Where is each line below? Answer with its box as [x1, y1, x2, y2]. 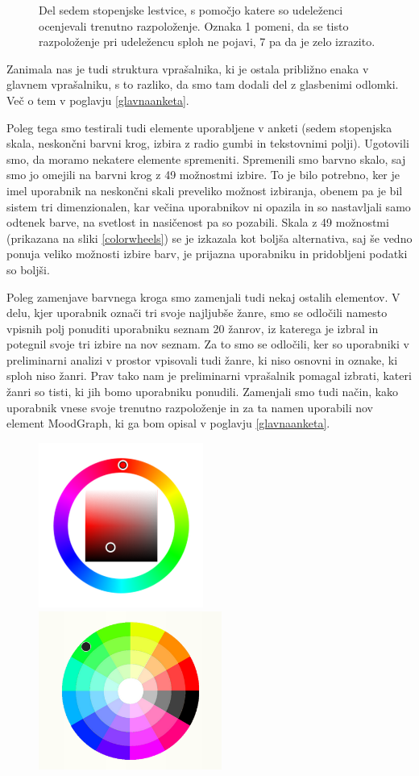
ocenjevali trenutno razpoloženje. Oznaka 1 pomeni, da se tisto [39, 17, 349, 34]
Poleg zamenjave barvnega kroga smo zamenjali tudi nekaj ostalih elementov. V [6, 288, 400, 305]
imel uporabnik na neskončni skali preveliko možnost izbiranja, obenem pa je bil [6, 181, 403, 198]
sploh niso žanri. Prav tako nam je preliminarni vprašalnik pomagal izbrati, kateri [6, 367, 412, 384]
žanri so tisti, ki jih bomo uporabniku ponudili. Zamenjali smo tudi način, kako [6, 383, 399, 400]
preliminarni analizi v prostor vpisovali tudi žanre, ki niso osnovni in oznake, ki [6, 351, 398, 368]
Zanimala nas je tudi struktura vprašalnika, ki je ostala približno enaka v [6, 60, 369, 77]
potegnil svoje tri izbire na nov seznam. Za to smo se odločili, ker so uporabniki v [6, 336, 409, 353]
